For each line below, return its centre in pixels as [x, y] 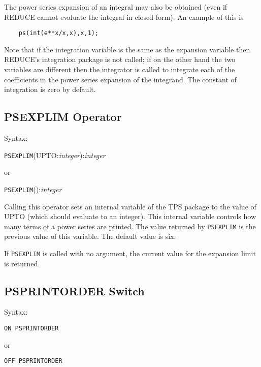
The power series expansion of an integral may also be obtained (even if [116, 7]
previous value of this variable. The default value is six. [90, 236]
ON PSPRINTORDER [31, 328]
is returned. [22, 263]
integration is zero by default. [50, 89]
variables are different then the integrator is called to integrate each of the [120, 69]
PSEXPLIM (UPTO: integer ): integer [55, 155]
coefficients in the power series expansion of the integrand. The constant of [120, 79]
